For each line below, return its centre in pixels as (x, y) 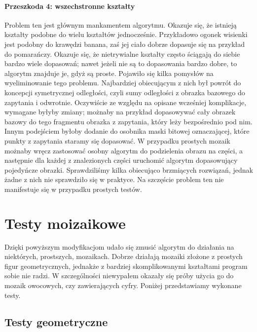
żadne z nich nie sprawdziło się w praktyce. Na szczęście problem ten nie (114, 179)
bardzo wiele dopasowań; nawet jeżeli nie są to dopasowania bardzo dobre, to (121, 63)
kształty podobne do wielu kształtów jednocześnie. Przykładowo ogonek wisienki (126, 34)
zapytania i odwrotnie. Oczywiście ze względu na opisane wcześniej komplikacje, (126, 102)
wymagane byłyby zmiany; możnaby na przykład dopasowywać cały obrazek (120, 112)
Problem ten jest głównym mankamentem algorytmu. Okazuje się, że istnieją (121, 24)
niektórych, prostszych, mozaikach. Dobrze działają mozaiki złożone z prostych (124, 256)
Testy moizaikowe (65, 223)
